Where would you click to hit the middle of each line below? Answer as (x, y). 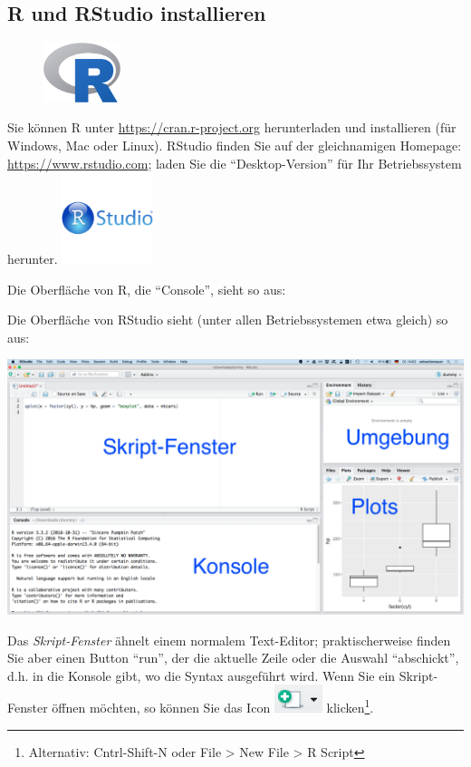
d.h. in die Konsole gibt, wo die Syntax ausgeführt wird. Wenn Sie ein (202, 675)
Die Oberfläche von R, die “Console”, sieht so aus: (147, 289)
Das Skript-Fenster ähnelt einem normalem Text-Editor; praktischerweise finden (229, 640)
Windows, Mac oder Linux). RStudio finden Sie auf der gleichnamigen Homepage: (235, 146)
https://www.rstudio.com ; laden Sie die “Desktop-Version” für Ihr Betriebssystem (235, 163)
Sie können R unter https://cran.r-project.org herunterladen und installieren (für (232, 127)
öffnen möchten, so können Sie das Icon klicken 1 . (213, 706)
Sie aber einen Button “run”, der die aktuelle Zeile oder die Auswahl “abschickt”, (233, 658)
